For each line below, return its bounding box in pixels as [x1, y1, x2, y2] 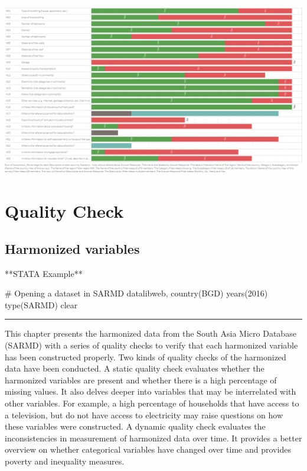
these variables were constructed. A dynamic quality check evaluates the [5, 420, 266, 433]
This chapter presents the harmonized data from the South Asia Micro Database [5, 327, 296, 340]
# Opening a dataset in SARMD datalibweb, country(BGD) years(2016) [5, 287, 268, 299]
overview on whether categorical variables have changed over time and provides [5, 443, 291, 456]
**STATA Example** [5, 267, 83, 279]
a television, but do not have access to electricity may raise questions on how [5, 408, 283, 421]
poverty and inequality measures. [5, 454, 125, 467]
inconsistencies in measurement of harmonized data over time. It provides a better [5, 431, 302, 444]
